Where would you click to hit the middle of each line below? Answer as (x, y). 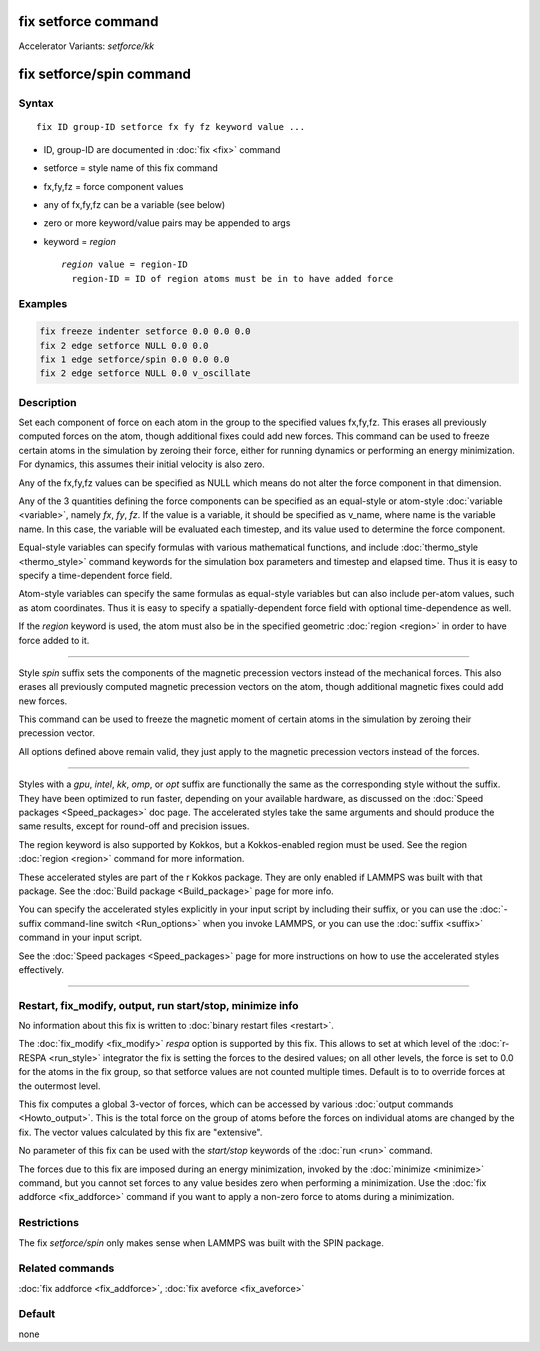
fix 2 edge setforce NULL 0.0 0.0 (124, 345)
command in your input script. (80, 937)
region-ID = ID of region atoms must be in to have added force (232, 278)
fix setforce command (88, 21)
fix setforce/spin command (105, 74)
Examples (43, 304)
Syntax (36, 103)
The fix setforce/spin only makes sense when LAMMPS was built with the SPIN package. (201, 1242)
